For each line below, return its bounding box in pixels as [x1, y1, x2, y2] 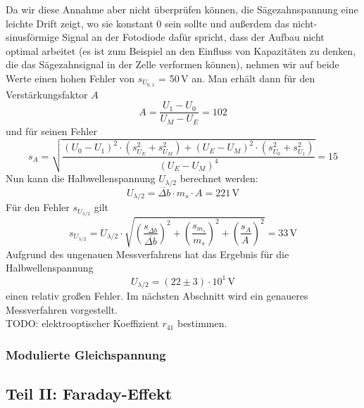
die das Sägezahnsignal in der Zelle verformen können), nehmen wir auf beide [6, 57, 339, 72]
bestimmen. [177, 316, 227, 331]
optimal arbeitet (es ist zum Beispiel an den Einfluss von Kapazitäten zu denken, [6, 43, 356, 58]
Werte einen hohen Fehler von [6, 70, 135, 85]
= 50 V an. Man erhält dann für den [158, 70, 315, 85]
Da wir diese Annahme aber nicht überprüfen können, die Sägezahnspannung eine [6, 2, 358, 16]
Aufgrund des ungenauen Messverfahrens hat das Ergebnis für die [6, 246, 289, 261]
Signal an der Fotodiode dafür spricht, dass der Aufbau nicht [62, 30, 325, 44]
